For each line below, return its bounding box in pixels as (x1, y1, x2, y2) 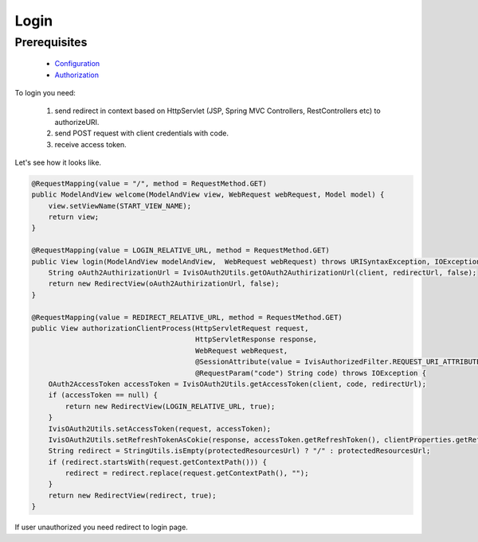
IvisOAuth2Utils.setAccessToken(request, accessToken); (48, 424, 272, 433)
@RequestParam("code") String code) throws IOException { (195, 368, 426, 377)
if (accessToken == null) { (48, 391, 159, 400)
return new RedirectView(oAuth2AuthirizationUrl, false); (48, 279, 280, 288)
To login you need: (14, 88, 76, 97)
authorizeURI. (54, 117, 100, 127)
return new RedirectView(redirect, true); (48, 490, 217, 500)
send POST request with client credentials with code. (54, 128, 229, 138)
